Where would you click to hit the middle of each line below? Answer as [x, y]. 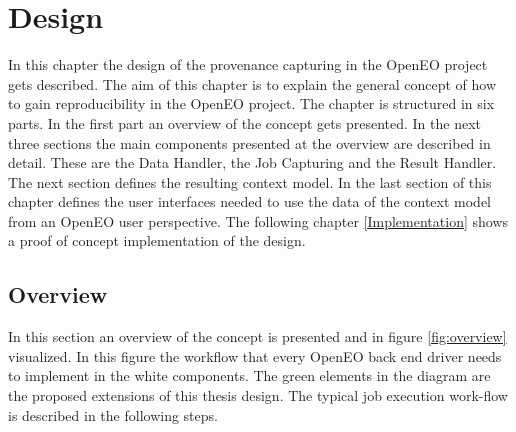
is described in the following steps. [113, 414]
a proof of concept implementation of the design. [157, 240]
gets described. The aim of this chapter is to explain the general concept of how [252, 83]
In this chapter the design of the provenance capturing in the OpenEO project [248, 64]
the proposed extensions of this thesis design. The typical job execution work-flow [258, 395]
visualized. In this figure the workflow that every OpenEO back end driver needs [255, 355]
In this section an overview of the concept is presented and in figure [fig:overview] [257, 336]
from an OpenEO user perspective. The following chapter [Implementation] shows [258, 220]
